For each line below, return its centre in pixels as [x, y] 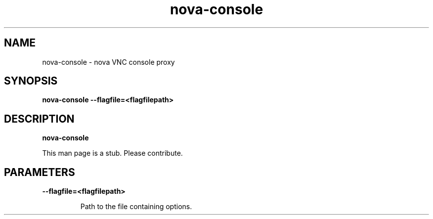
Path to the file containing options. [136, 207]
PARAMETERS [40, 172]
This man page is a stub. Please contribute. [112, 153]
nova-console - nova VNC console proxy [108, 62]
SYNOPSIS [31, 81]
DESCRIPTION [39, 119]
